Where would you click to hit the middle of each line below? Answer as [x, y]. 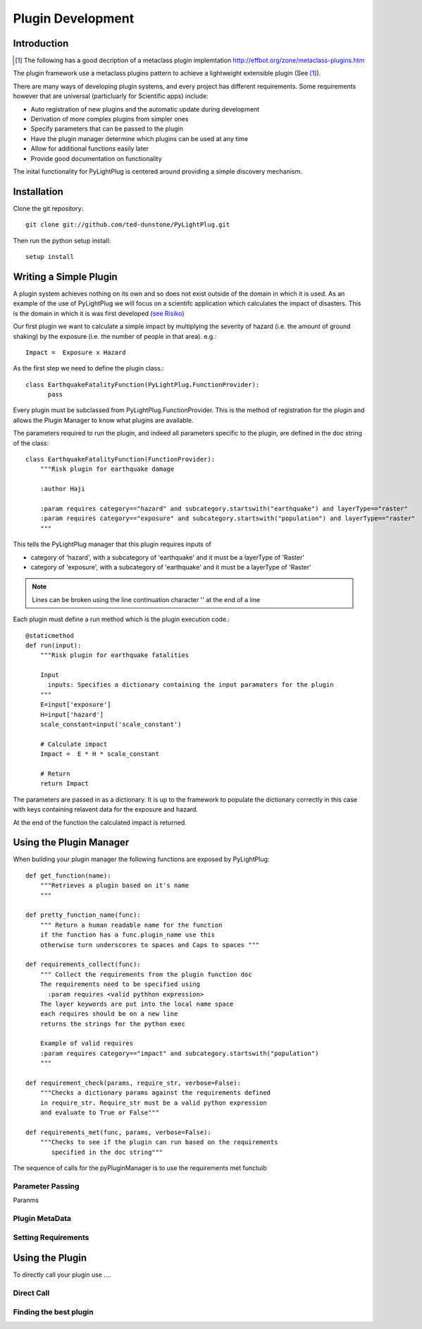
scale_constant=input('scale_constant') [111, 724]
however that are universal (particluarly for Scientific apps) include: [111, 96]
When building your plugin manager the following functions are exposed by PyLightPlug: [141, 859]
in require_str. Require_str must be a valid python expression [153, 1102]
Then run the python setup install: [62, 241]
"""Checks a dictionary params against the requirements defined [155, 1093]
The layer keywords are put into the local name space [137, 1004]
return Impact [64, 784]
